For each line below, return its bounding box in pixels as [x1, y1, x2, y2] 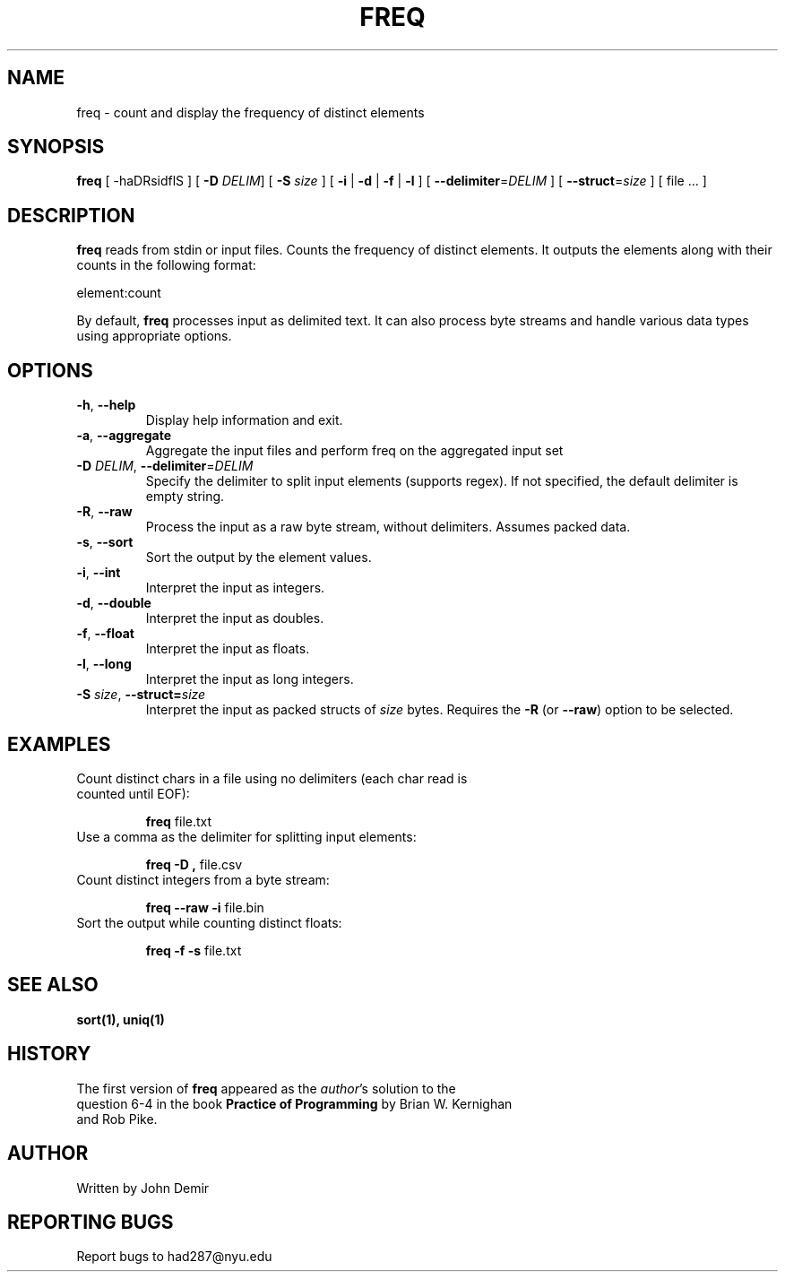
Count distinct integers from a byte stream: [76, 871, 330, 887]
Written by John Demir [76, 1180, 210, 1196]
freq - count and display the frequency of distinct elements [76, 104, 425, 120]
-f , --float [76, 626, 134, 642]
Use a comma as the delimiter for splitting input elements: [76, 828, 417, 844]
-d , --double [76, 595, 151, 611]
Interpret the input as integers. [145, 580, 325, 596]
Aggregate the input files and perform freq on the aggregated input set [145, 443, 564, 459]
